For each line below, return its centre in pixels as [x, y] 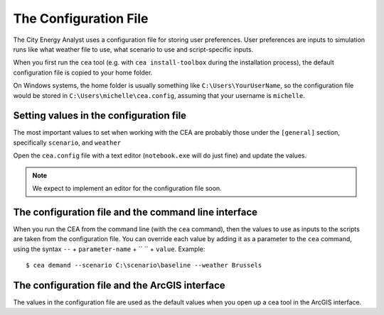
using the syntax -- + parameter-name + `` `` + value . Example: [109, 249]
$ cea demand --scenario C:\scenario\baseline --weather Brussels [144, 265]
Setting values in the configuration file [100, 116]
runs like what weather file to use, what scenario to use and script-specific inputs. [133, 49]
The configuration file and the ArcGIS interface [119, 285]
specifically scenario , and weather [67, 143]
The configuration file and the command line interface [135, 212]
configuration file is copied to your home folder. [83, 72]
